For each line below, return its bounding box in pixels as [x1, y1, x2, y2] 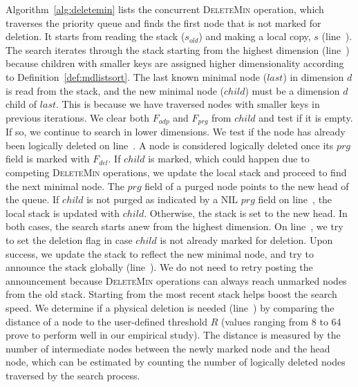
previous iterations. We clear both [6, 110, 149, 124]
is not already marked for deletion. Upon [160, 232, 333, 247]
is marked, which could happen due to [148, 151, 310, 166]
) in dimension [283, 69, 344, 84]
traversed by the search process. [6, 368, 140, 382]
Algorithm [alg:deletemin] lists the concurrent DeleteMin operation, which [6, 2, 324, 16]
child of [6, 97, 37, 111]
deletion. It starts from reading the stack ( [6, 29, 185, 44]
